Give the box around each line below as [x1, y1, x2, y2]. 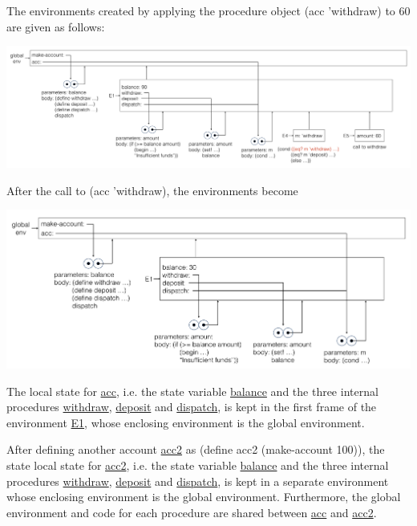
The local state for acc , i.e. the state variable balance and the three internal [6, 382, 379, 399]
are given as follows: [6, 18, 105, 35]
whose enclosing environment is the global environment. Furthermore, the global [6, 488, 401, 505]
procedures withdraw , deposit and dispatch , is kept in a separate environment [6, 472, 389, 489]
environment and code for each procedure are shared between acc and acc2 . [6, 504, 377, 520]
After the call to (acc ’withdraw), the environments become [6, 181, 298, 198]
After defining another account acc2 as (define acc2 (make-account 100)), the [6, 441, 385, 458]
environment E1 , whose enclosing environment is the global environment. [6, 414, 365, 430]
